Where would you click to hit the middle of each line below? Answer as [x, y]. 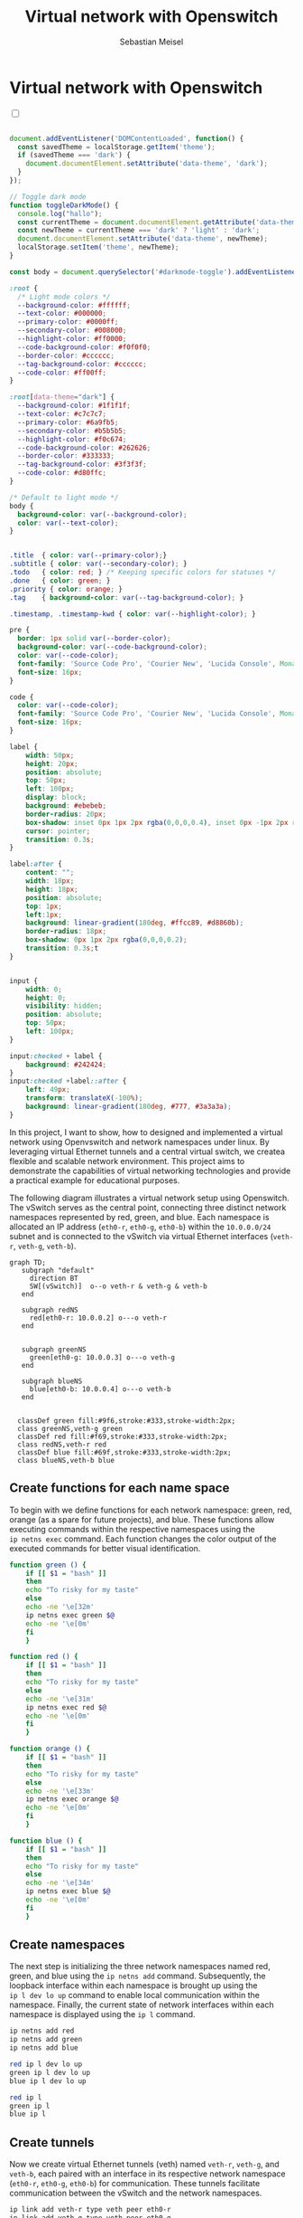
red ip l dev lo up [46, 2064]
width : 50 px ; [50, 755]
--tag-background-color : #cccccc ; [82, 364]
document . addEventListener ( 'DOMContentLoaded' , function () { [127, 138]
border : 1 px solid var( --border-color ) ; [94, 639]
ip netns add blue [44, 2048]
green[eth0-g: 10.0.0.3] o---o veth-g [102, 1357]
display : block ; [56, 798]
